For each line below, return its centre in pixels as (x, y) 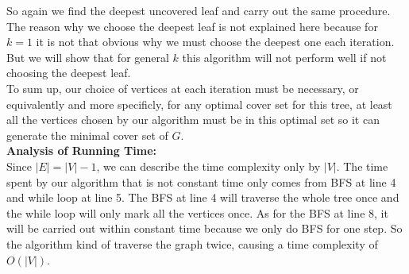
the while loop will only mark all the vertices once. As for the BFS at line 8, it (197, 212)
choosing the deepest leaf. (69, 73)
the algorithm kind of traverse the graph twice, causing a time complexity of (192, 243)
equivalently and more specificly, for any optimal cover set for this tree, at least (199, 104)
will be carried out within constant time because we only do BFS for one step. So (204, 228)
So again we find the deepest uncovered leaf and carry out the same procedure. (199, 10)
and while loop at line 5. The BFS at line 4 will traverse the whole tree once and (203, 197)
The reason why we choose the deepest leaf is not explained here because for (192, 26)
